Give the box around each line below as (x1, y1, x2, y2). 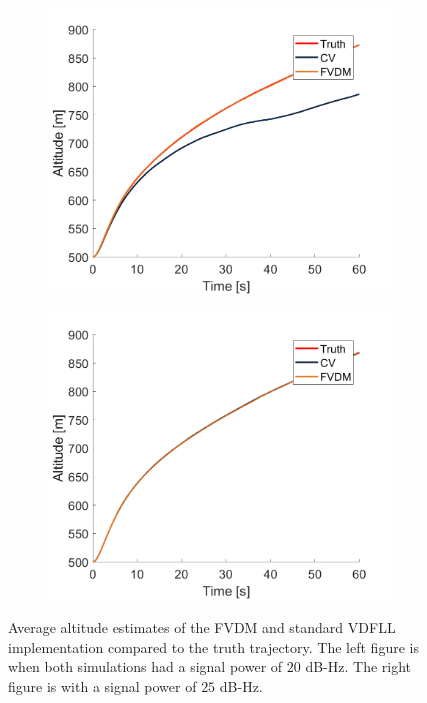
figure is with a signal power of (8, 675, 197, 696)
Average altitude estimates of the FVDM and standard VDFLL (8, 617, 396, 638)
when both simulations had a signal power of (8, 656, 283, 677)
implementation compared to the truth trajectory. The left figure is (8, 636, 419, 657)
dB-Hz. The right (305, 656, 412, 677)
